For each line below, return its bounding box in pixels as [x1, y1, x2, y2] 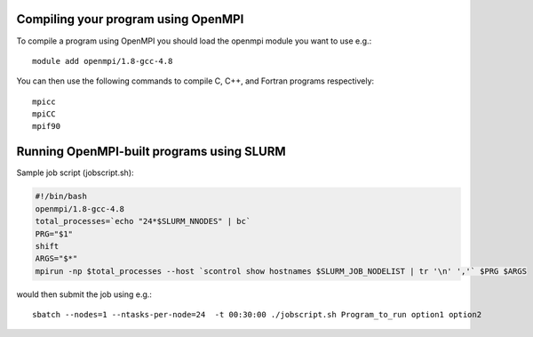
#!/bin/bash [35, 191, 88, 202]
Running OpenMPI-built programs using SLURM [16, 144, 286, 159]
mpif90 [32, 121, 61, 132]
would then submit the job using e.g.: [16, 289, 153, 300]
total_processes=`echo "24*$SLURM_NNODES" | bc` [35, 216, 251, 227]
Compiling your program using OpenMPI [16, 12, 244, 27]
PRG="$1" [35, 229, 74, 239]
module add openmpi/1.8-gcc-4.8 [32, 56, 173, 66]
